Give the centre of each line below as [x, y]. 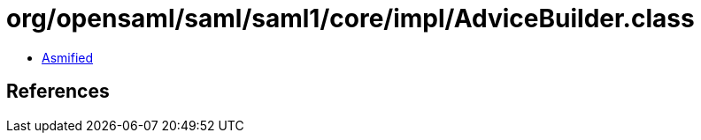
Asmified [68, 57]
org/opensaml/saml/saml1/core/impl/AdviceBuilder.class [350, 18]
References [58, 92]
